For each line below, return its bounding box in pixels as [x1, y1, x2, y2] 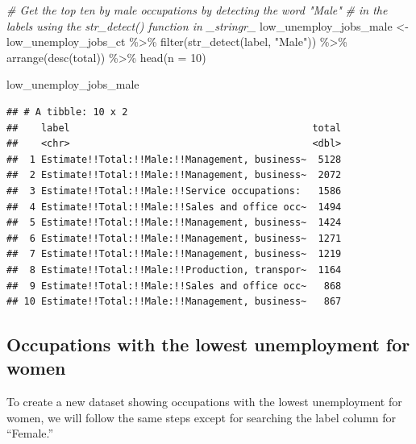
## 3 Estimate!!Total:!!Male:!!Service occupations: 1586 [6, 185, 342, 197]
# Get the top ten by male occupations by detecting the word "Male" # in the [6, 2, 388, 18]
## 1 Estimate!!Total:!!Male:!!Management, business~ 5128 [6, 153, 342, 165]
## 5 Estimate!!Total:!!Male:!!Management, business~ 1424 [6, 217, 342, 229]
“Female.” [6, 425, 54, 442]
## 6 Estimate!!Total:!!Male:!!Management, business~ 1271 [6, 232, 342, 244]
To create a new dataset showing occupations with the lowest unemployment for [6, 393, 402, 410]
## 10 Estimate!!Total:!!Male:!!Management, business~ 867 [6, 296, 342, 308]
